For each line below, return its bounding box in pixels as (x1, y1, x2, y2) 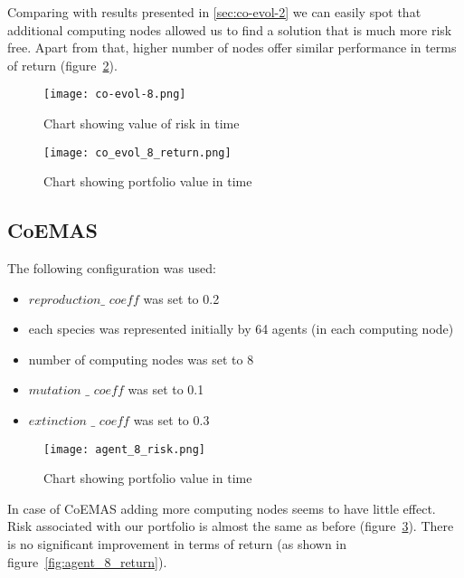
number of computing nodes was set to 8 (28, 349, 254, 368)
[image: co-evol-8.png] (43, 88, 186, 101)
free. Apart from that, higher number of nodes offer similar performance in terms (7, 38, 457, 57)
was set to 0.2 (143, 289, 220, 308)
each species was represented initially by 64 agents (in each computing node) (28, 319, 454, 338)
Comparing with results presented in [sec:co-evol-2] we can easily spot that (7, 3, 421, 21)
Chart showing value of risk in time (43, 114, 240, 133)
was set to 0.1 (128, 380, 204, 399)
